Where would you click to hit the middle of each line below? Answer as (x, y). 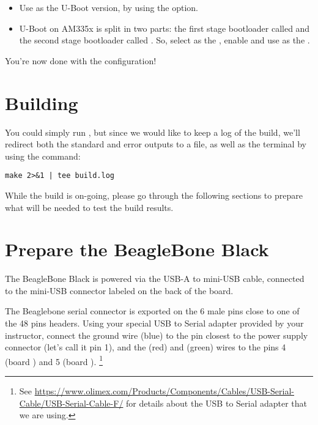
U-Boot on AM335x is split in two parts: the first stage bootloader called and (165, 28)
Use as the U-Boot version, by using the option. (109, 7)
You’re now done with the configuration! (81, 60)
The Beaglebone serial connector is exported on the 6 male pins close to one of (152, 311)
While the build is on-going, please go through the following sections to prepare (154, 195)
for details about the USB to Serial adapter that (217, 403)
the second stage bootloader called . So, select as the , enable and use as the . (165, 40)
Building (42, 102)
